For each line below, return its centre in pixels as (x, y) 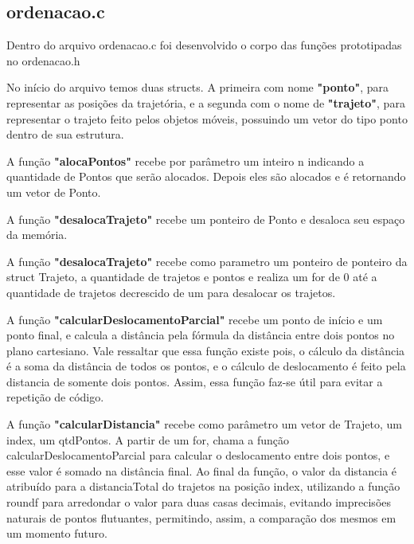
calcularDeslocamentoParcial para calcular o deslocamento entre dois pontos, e (198, 455)
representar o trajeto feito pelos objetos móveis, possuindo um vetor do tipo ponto (207, 118)
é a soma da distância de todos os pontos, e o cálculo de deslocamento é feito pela (206, 366)
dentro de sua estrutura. (65, 134)
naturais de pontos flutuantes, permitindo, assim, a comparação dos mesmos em (201, 517)
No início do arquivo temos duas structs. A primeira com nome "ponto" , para (198, 87)
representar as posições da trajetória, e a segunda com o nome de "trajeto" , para (206, 102)
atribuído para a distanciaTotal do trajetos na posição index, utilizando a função (203, 486)
